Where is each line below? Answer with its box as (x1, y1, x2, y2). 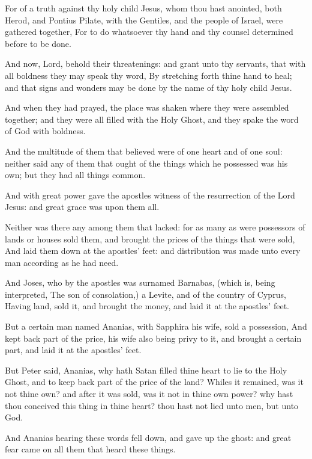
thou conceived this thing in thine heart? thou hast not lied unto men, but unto (5, 399, 299, 411)
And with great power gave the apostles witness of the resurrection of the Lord (5, 188, 295, 201)
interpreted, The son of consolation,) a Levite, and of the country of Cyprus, (5, 288, 286, 300)
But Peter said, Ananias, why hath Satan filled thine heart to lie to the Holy (5, 363, 287, 376)
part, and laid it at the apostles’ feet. (5, 343, 142, 356)
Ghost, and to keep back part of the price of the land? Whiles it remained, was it (5, 375, 304, 388)
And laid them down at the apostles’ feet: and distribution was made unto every (5, 244, 301, 257)
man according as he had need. (5, 256, 119, 268)
